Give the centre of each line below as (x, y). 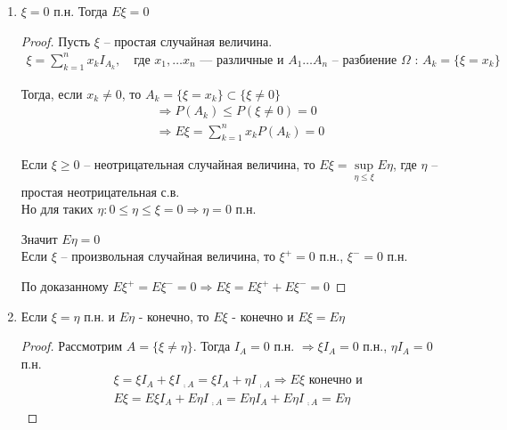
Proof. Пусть (56, 41)
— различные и (242, 60)
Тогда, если (52, 93)
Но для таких (57, 209)
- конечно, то (174, 316)
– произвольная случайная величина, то (168, 256)
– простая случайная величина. (188, 41)
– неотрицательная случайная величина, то (200, 164)
